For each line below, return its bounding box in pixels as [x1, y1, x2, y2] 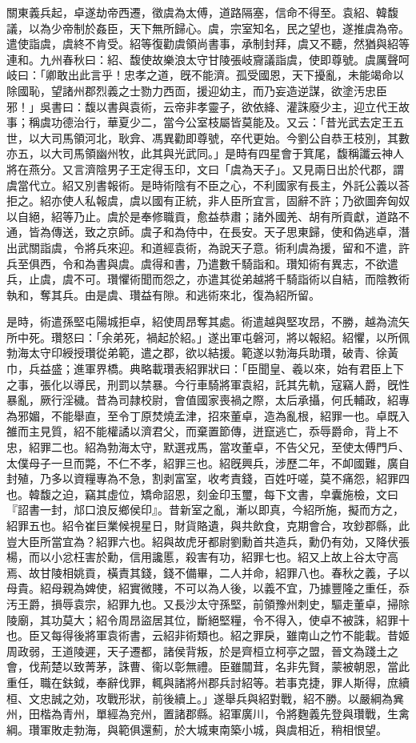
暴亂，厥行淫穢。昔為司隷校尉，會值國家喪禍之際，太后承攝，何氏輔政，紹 [6, 392, 398, 408]
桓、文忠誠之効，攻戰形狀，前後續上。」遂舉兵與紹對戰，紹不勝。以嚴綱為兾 [6, 689, 404, 706]
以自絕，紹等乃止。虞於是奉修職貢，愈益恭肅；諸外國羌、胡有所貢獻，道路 [6, 207, 398, 224]
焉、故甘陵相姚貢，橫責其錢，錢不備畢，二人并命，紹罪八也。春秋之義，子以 [6, 564, 410, 580]
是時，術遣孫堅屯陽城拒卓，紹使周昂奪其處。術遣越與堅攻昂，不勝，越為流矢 [6, 313, 410, 330]
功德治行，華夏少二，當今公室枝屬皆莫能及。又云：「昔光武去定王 [50, 114, 393, 131]
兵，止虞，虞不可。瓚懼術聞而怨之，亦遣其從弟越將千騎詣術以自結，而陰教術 [6, 271, 410, 287]
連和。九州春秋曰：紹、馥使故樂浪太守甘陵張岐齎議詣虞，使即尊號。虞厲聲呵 [6, 50, 410, 67]
